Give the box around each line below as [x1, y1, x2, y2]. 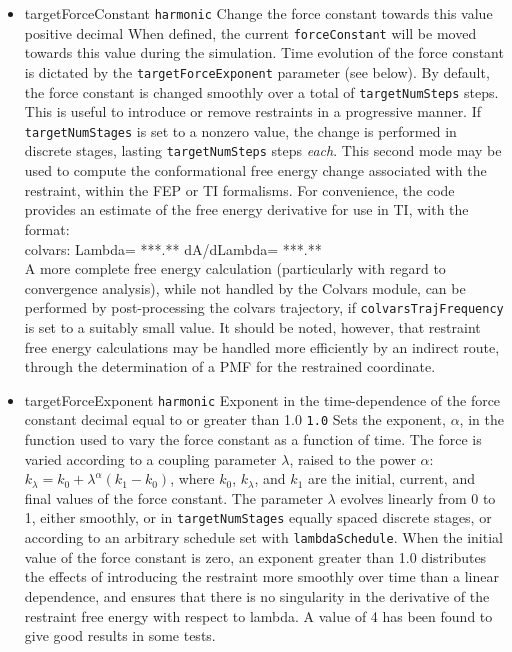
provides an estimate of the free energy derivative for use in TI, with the [24, 199, 469, 220]
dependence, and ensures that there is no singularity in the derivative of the [24, 585, 490, 606]
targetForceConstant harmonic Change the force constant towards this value [24, 3, 493, 23]
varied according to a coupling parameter [24, 448, 277, 469]
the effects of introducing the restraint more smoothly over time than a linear [24, 566, 499, 587]
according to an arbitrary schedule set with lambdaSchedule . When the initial [24, 527, 503, 548]
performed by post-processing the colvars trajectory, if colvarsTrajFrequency [24, 297, 504, 318]
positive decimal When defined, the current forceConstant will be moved [24, 22, 477, 43]
